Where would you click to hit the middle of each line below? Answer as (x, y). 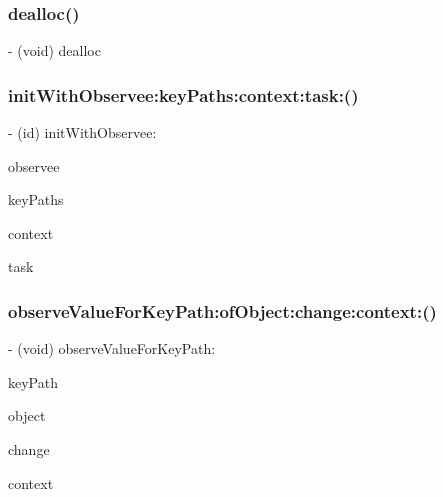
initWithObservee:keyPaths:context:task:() (183, 94)
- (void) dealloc (54, 50)
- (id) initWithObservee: (82, 132)
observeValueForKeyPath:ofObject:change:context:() (222, 310)
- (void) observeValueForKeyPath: (112, 348)
